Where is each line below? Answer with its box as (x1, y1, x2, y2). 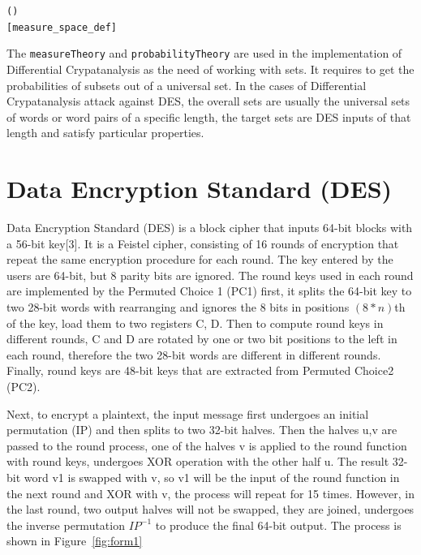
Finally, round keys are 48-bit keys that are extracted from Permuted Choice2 (6, 362, 394, 379)
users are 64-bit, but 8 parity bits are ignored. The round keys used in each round (6, 266, 414, 283)
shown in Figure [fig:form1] (6, 532, 143, 549)
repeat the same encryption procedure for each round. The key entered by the (6, 251, 393, 268)
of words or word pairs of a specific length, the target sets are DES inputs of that (6, 108, 411, 125)
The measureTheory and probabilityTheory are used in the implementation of (6, 45, 402, 62)
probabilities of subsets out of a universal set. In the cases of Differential (6, 76, 367, 93)
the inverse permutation (6, 516, 125, 533)
